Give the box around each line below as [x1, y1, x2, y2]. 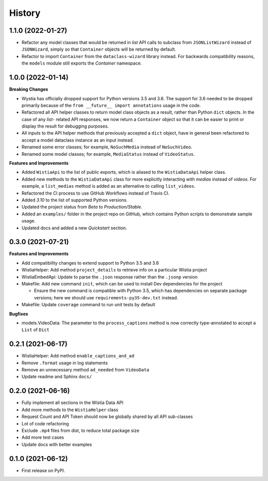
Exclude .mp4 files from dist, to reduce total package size [21, 427, 139, 433]
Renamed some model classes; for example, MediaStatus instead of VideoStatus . [21, 151, 195, 157]
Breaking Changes [9, 86, 48, 92]
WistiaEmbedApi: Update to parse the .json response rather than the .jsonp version [21, 274, 198, 280]
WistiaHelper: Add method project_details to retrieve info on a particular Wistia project [21, 267, 207, 273]
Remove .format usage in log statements [21, 360, 108, 366]
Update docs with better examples [21, 441, 92, 447]
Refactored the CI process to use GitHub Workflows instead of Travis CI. [21, 190, 170, 196]
